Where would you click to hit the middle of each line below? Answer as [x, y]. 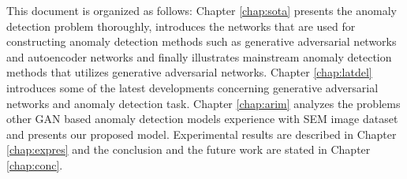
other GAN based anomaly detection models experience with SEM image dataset [202, 119]
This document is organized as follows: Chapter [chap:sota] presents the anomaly [202, 10]
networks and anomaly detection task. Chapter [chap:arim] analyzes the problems [203, 103]
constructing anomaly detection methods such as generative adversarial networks [202, 41]
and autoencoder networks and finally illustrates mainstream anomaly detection [199, 56]
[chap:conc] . [35, 164]
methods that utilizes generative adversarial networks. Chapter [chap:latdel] [189, 72]
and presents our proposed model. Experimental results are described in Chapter [202, 134]
